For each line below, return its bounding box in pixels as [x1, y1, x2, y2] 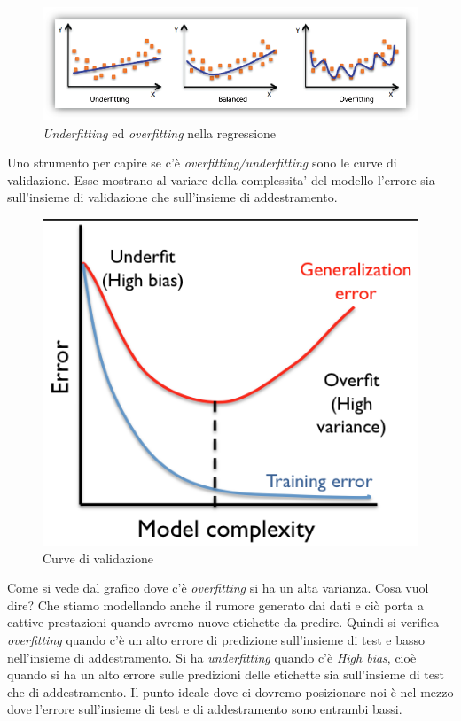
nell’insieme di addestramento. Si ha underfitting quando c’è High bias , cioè [7, 647, 417, 666]
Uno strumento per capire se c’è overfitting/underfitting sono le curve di [7, 153, 397, 172]
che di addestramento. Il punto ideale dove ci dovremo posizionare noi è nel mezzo [7, 682, 454, 701]
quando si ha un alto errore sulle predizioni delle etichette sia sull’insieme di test [7, 665, 444, 684]
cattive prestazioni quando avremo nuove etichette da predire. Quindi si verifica [7, 613, 440, 632]
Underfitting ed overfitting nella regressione [43, 123, 277, 142]
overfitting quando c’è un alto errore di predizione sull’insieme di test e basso [7, 630, 425, 648]
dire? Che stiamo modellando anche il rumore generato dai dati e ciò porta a [7, 595, 425, 614]
